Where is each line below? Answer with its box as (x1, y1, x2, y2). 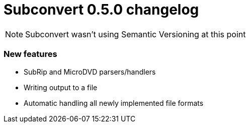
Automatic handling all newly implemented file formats (24, 98, 204, 107)
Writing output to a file (24, 83, 98, 92)
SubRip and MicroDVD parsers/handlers (24, 67, 156, 76)
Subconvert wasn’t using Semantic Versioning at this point (25, 29, 246, 39)
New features (4, 49, 57, 59)
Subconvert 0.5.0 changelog (4, 1, 199, 18)
